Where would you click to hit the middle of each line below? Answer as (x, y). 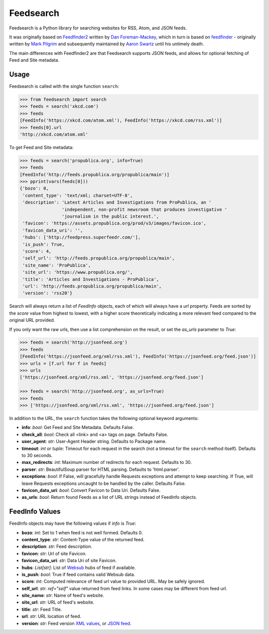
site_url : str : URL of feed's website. (58, 602)
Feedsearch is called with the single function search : (64, 86)
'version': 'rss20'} (48, 293)
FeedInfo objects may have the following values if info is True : (73, 523)
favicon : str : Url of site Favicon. (54, 553)
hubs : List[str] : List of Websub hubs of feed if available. (79, 567)
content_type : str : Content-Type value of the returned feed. (83, 539)
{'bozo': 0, (34, 189)
